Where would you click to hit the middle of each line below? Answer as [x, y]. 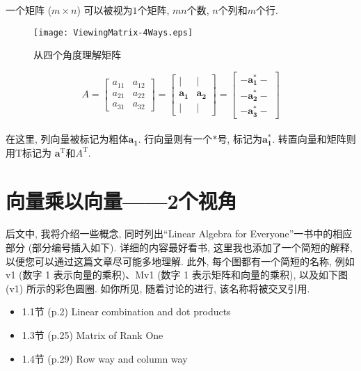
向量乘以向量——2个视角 [121, 200]
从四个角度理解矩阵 [77, 55]
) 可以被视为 [105, 10]
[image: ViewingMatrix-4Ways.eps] [113, 32]
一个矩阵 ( [29, 10]
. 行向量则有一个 [175, 139]
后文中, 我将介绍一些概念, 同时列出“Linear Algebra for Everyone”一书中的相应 [179, 234]
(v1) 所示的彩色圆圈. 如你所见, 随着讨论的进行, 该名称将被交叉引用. [158, 288]
